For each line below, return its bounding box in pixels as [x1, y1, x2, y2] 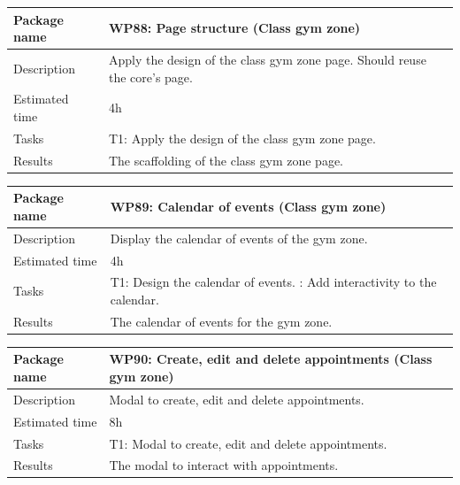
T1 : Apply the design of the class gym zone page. [108, 128, 376, 147]
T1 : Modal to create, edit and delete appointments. [109, 434, 387, 452]
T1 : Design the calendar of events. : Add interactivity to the [110, 273, 437, 291]
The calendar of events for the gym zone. [110, 312, 333, 330]
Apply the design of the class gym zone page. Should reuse [108, 50, 426, 68]
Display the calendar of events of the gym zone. [110, 228, 368, 247]
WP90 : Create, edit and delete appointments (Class [109, 350, 433, 368]
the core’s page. [108, 67, 193, 86]
